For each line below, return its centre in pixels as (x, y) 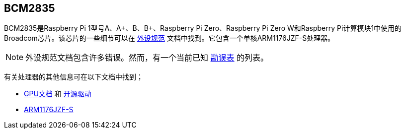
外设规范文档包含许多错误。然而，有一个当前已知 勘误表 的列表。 (147, 58)
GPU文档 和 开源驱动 (58, 94)
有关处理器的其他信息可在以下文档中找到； (74, 77)
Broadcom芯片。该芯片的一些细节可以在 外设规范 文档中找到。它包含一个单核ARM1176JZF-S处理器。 (169, 38)
